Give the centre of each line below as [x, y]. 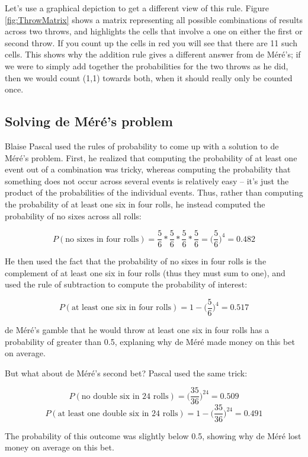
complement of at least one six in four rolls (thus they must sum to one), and [145, 272]
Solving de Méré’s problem [89, 121]
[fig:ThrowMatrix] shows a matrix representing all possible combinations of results [154, 19]
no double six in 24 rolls [125, 396]
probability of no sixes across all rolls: [73, 215]
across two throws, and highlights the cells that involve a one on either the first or [154, 31]
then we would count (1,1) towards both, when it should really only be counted [149, 77]
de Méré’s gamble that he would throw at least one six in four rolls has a [137, 330]
